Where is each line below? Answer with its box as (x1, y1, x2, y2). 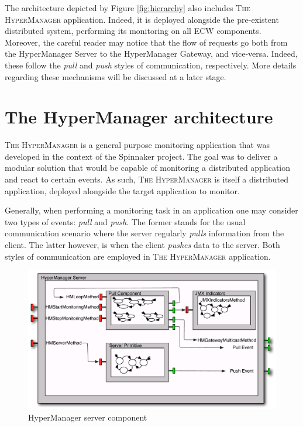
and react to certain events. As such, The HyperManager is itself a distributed (5, 173, 289, 185)
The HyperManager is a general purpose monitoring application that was (5, 139, 270, 151)
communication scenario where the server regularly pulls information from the (5, 227, 284, 239)
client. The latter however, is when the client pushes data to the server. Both (5, 239, 280, 251)
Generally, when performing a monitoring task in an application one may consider (5, 204, 298, 216)
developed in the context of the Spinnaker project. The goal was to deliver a (5, 150, 278, 162)
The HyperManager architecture (5, 105, 273, 129)
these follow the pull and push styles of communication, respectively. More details (5, 58, 297, 71)
